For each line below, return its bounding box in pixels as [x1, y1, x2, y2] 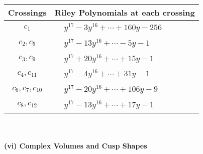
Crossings [8, 7, 47, 18]
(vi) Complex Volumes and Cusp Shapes [4, 140, 147, 151]
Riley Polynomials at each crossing [54, 7, 195, 18]
